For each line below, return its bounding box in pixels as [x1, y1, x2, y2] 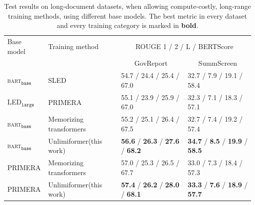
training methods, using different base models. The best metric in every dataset [8, 10, 247, 21]
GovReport [134, 58, 168, 68]
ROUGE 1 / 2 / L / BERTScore [135, 41, 233, 51]
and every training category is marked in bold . [56, 20, 199, 30]
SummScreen [198, 58, 237, 68]
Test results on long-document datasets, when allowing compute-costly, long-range [4, 1, 251, 11]
